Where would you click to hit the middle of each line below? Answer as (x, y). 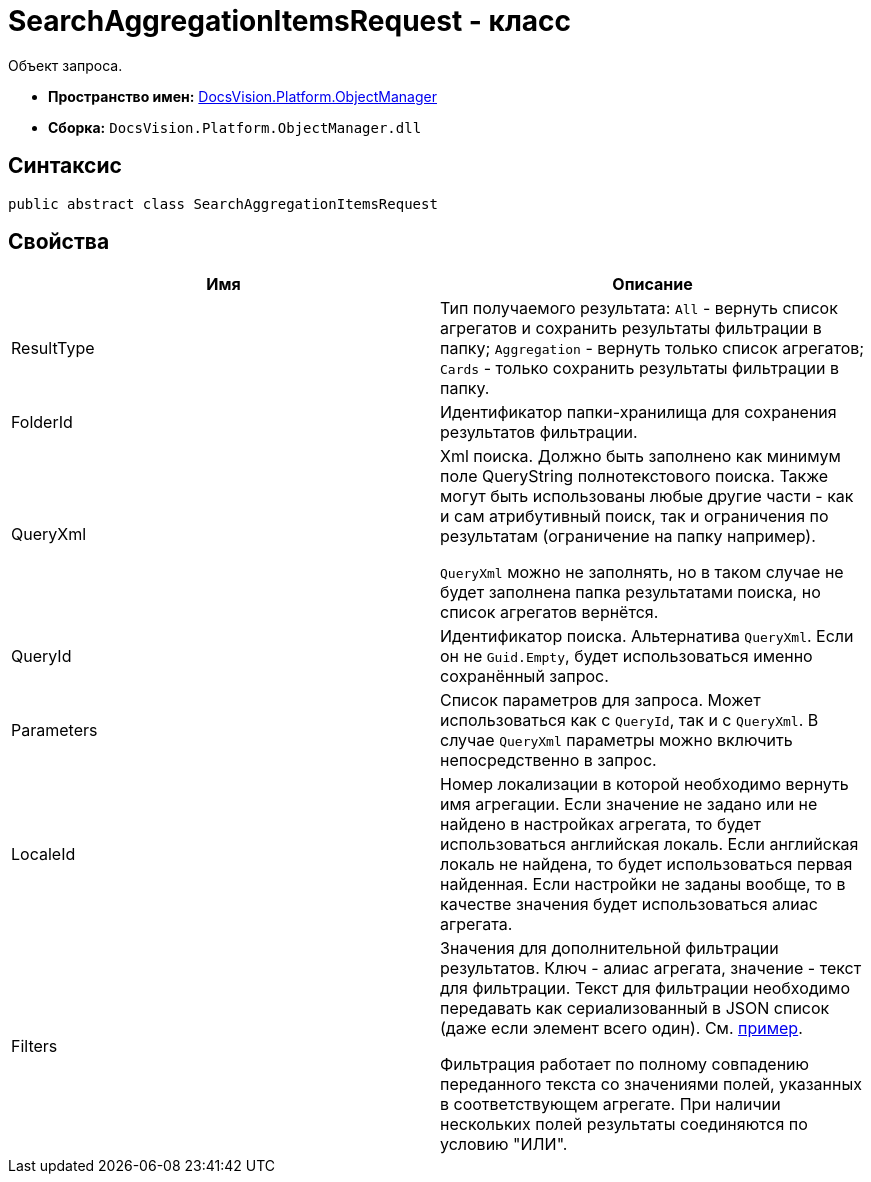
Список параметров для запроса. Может (600, 700)
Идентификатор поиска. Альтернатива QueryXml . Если (647, 636)
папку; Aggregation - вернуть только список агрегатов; (652, 348)
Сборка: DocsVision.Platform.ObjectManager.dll (235, 127)
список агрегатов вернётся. (549, 612)
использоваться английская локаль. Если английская (649, 844)
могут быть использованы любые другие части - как (647, 496)
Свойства (59, 242)
